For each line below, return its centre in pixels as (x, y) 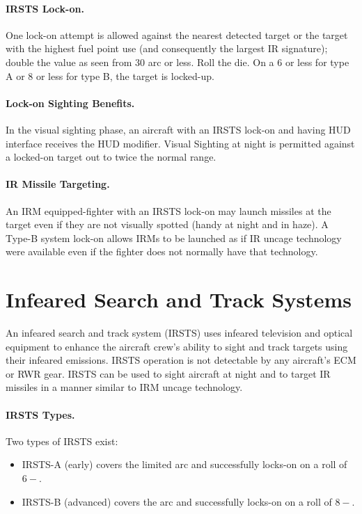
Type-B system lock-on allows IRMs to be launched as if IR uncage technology (174, 238)
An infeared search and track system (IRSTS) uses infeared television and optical (179, 333)
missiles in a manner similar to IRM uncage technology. (124, 387)
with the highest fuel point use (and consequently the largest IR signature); (167, 48)
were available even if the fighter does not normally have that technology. (162, 251)
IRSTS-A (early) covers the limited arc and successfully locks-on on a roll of (184, 464)
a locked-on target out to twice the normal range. (111, 157)
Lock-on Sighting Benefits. (70, 103)
